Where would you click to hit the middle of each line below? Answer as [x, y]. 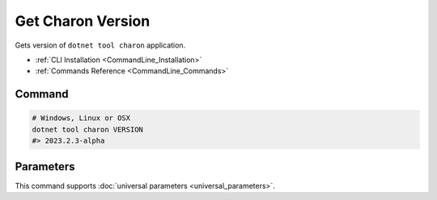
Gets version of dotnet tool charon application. [100, 45]
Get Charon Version [83, 21]
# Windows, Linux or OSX [81, 118]
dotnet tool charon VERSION [87, 129]
